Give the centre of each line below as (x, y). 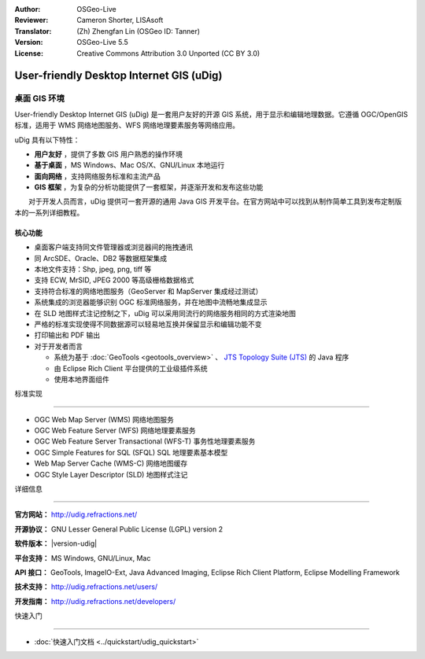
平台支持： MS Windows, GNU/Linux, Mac (83, 558)
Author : (28, 9)
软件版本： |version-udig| (56, 543)
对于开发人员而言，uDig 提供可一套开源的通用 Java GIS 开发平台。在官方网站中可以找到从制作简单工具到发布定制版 (215, 201)
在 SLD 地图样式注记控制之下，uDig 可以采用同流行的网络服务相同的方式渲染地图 (165, 313)
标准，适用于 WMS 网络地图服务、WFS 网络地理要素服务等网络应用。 (127, 125)
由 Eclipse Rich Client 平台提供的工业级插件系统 (131, 368)
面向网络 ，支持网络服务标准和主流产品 (97, 176)
